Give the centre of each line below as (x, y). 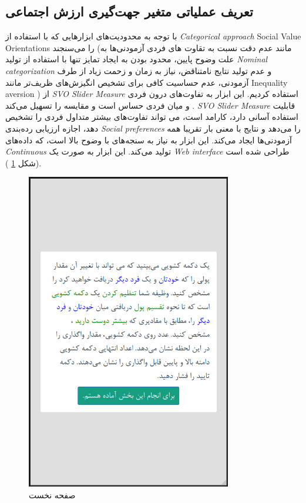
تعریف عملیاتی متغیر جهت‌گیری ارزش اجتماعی (129, 11)
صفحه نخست (52, 494)
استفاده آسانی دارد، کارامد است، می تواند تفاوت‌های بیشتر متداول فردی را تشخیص (152, 117)
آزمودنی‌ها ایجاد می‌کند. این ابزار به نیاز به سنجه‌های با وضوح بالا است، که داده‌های (149, 140)
